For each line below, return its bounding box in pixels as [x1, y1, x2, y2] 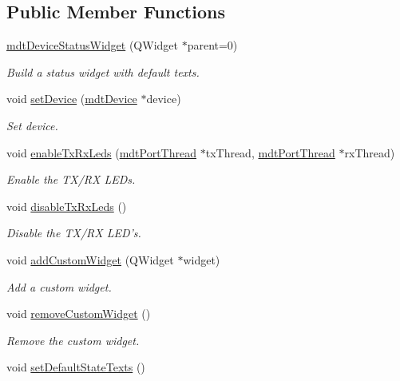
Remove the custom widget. [6, 331, 140, 348]
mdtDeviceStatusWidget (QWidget [6, 37, 178, 54]
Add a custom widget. [6, 278, 112, 295]
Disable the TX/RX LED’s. [6, 224, 141, 241]
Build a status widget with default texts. [6, 63, 200, 80]
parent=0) [187, 37, 238, 54]
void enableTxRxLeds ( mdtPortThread [6, 144, 197, 161]
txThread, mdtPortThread [205, 144, 335, 161]
